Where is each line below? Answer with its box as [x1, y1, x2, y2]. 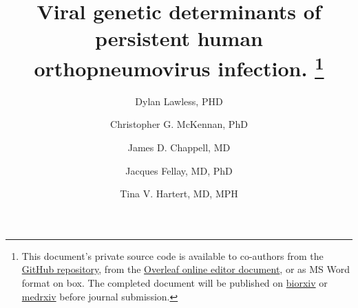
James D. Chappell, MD [127, 140, 231, 155]
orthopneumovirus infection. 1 [34, 51, 324, 82]
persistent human [95, 24, 263, 52]
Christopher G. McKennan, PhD [110, 117, 248, 131]
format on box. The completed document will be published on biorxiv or [21, 275, 328, 289]
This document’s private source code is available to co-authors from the [21, 248, 324, 263]
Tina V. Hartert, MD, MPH [120, 186, 238, 201]
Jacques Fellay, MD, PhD [125, 163, 233, 177]
